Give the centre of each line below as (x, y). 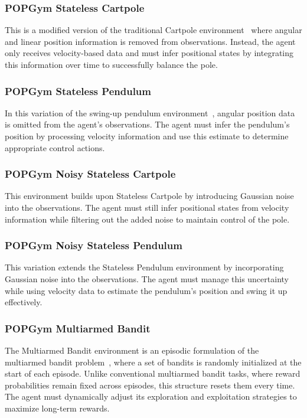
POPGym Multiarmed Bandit (78, 328)
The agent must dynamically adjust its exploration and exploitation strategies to (151, 396)
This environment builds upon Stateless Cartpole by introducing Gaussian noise (149, 196)
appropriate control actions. (55, 147)
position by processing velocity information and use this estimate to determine (147, 136)
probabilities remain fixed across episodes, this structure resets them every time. (150, 385)
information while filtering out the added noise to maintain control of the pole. (147, 219)
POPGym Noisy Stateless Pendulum (94, 245)
